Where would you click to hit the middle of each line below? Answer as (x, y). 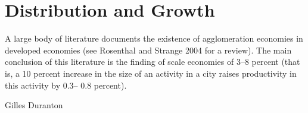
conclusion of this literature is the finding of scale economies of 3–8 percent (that (153, 62)
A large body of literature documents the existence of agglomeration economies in (154, 38)
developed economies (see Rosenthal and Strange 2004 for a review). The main (148, 50)
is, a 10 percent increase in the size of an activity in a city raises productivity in (151, 73)
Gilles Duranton (34, 105)
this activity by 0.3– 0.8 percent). (66, 85)
